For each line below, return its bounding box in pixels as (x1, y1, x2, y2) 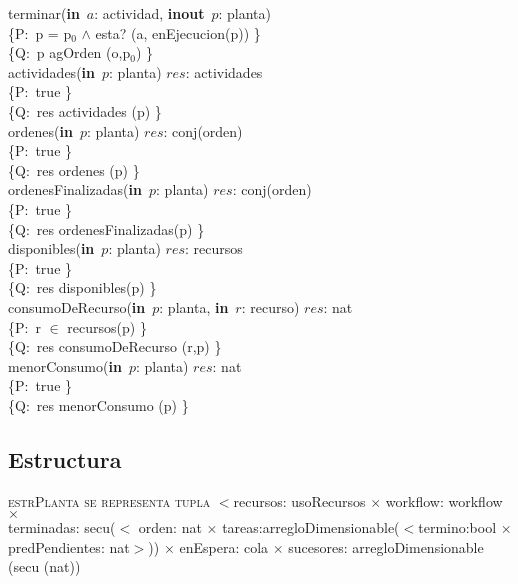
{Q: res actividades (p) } (8, 100, 162, 121)
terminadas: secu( (8, 517, 116, 538)
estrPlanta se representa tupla (8, 490, 211, 511)
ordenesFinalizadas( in (8, 179, 142, 200)
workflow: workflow (385, 490, 503, 511)
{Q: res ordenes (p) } (8, 159, 140, 180)
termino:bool (418, 517, 497, 538)
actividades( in (8, 61, 96, 82)
